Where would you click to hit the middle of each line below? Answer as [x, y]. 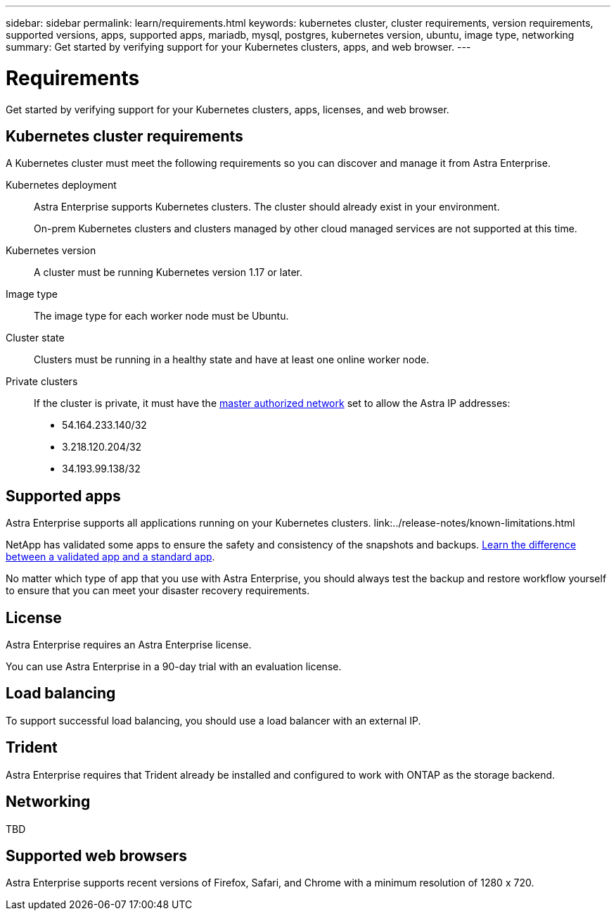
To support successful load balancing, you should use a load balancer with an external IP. [213, 720]
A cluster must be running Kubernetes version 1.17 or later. [168, 272]
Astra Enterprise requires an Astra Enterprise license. [129, 645]
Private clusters [42, 382]
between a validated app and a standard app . [110, 557]
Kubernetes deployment [61, 185]
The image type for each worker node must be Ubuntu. [161, 316]
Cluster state [35, 338]
